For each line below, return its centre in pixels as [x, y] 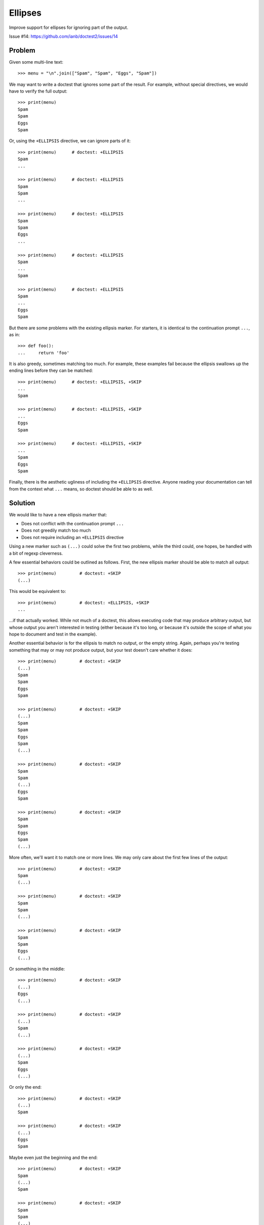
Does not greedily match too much [56, 530]
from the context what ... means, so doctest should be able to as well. [81, 489]
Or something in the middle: [37, 969]
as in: [14, 334]
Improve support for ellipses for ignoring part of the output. [69, 27]
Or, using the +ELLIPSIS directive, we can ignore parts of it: [70, 141]
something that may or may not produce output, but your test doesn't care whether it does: [101, 650]
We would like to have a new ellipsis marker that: [58, 514]
